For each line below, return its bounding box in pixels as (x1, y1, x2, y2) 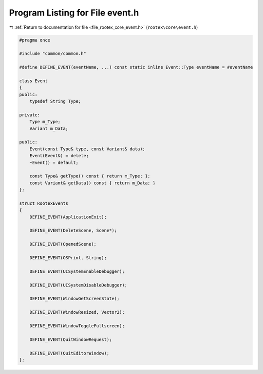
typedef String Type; (29, 99, 81, 104)
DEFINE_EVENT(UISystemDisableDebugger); (29, 282, 128, 288)
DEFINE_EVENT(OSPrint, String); (29, 255, 107, 261)
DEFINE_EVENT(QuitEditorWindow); (29, 350, 110, 356)
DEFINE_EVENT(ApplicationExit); (29, 214, 107, 220)
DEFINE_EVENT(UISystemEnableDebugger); (29, 268, 125, 274)
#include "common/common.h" (19, 51, 86, 56)
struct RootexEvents (19, 200, 68, 206)
